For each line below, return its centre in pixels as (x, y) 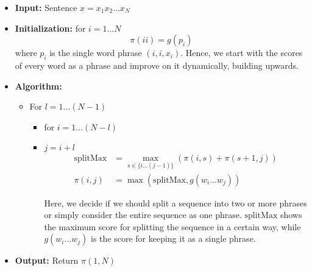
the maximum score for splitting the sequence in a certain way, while (172, 226)
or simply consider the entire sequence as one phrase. (143, 215)
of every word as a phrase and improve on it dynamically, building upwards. (157, 65)
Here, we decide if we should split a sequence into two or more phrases (175, 202)
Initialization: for (50, 28)
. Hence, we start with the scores (242, 53)
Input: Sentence (46, 7)
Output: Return (47, 260)
